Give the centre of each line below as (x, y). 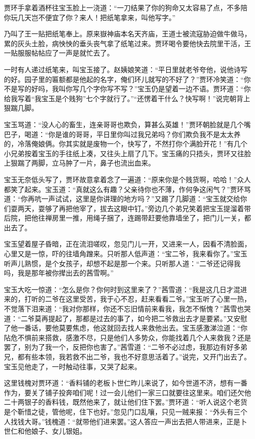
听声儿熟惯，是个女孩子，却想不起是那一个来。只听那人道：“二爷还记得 (119, 263)
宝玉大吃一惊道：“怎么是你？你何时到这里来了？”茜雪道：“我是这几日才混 (122, 289)
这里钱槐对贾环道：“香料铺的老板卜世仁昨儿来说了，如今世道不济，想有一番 (126, 383)
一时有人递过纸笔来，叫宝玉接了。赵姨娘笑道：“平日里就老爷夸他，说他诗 (122, 69)
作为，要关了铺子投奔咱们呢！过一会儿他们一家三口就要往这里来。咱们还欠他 (127, 392)
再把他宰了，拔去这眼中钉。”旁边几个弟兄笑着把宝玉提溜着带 (155, 208)
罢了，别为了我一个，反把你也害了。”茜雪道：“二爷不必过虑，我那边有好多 (122, 347)
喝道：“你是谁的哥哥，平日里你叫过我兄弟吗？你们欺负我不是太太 (129, 134)
